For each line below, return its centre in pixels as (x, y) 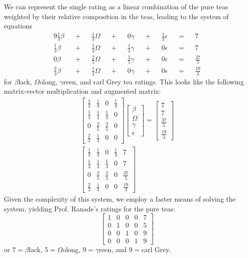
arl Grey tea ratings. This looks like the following (170, 81)
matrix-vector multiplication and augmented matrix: (82, 91)
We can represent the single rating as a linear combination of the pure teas (116, 6)
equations (18, 26)
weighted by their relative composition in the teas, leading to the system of (116, 16)
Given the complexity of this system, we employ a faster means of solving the (120, 199)
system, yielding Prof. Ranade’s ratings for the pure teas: (90, 208)
